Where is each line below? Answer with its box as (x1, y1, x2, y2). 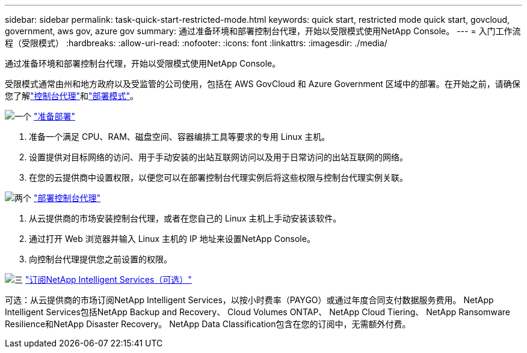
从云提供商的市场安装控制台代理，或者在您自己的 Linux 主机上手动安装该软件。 (29, 213, 342, 223)
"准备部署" (33, 111, 75, 121)
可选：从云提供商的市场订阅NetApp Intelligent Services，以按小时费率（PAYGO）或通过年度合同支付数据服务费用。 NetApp (5, 295, 494, 305)
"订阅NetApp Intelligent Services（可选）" (25, 274, 192, 285)
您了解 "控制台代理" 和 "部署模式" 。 (5, 91, 139, 101)
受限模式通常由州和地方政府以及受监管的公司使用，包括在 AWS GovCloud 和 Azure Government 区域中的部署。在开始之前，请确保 (5, 79, 520, 89)
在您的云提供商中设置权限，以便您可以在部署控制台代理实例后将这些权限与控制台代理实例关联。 (29, 172, 408, 183)
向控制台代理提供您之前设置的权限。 (29, 254, 172, 264)
